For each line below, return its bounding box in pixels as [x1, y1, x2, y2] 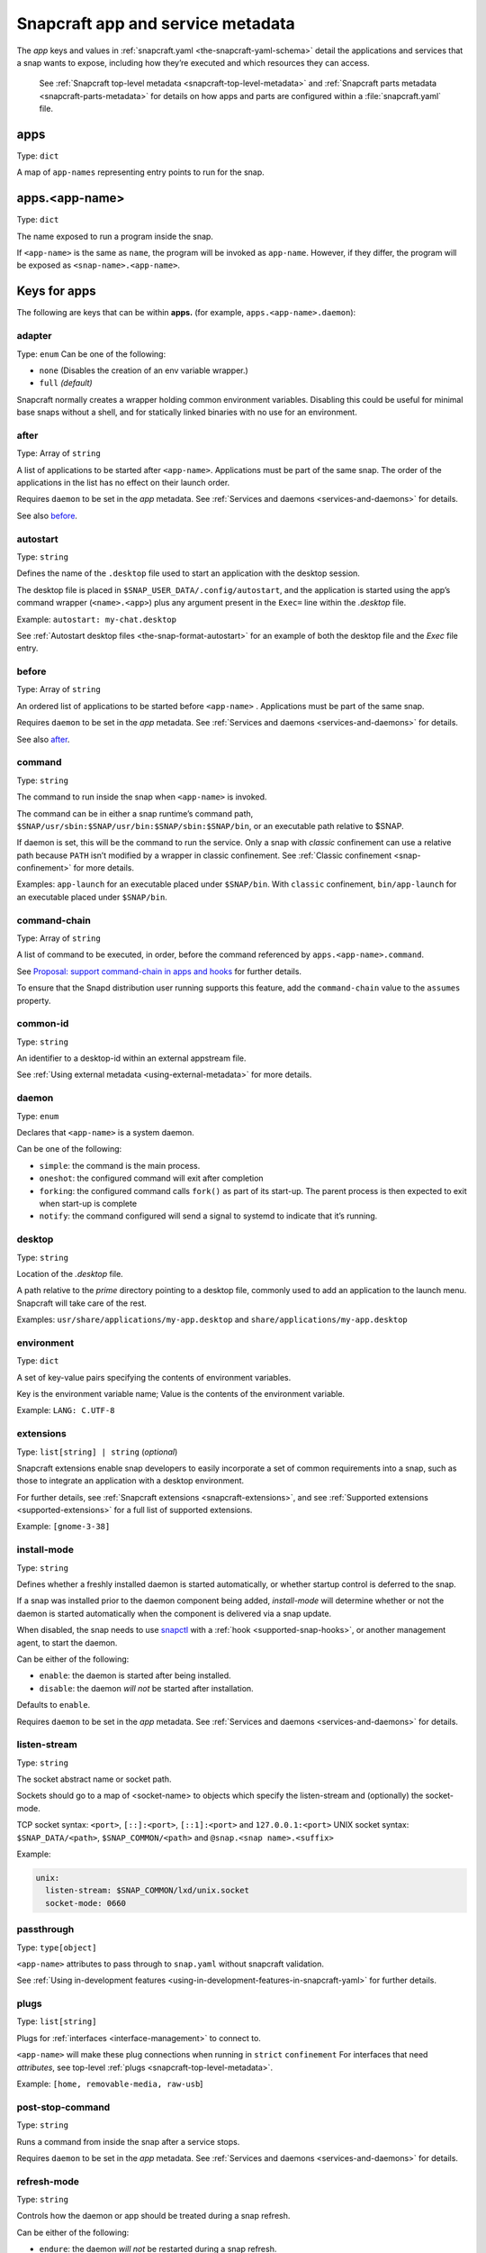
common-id [16, 1017, 69, 1030]
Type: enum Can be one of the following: [16, 348, 166, 360]
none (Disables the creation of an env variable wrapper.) [39, 365, 249, 376]
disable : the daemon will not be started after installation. [39, 1683, 254, 1693]
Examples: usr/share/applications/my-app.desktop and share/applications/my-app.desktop [16, 1314, 409, 1325]
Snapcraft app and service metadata [16, 14, 296, 33]
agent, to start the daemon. [16, 1637, 118, 1648]
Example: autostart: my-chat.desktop [16, 614, 177, 625]
